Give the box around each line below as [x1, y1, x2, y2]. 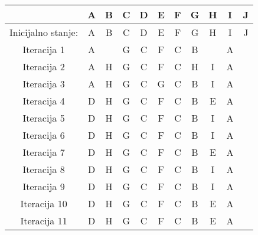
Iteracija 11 [20, 214, 67, 227]
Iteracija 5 [22, 111, 65, 125]
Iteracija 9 [22, 179, 65, 193]
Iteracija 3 [22, 77, 65, 90]
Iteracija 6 [22, 128, 65, 142]
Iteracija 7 [22, 145, 65, 159]
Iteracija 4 [22, 94, 65, 107]
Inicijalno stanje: [9, 25, 79, 39]
